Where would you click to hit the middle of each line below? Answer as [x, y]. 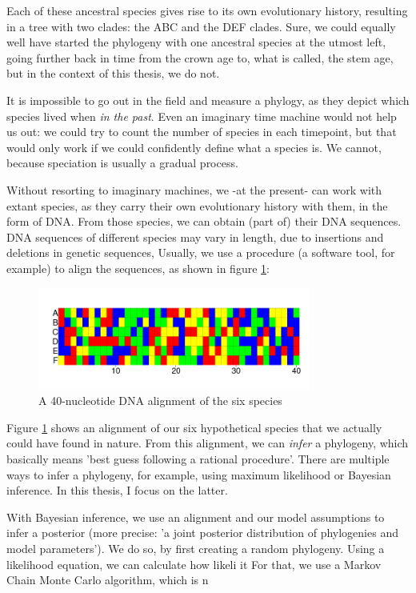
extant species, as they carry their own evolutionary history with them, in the [197, 205]
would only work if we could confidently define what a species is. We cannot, [194, 147]
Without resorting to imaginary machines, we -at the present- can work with [194, 189]
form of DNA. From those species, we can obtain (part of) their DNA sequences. [204, 221]
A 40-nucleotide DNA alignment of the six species [160, 401]
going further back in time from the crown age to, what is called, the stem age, [200, 57]
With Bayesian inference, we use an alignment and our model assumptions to [196, 517]
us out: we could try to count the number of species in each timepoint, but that [202, 132]
